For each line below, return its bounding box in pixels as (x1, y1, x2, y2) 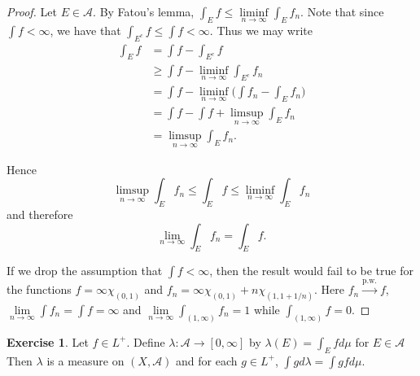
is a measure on (46, 352, 125, 369)
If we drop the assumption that (7, 262, 163, 279)
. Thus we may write (209, 21, 313, 38)
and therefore (7, 205, 73, 222)
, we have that (50, 21, 121, 38)
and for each (176, 352, 238, 369)
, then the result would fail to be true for (209, 262, 413, 279)
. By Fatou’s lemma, (93, 3, 195, 20)
